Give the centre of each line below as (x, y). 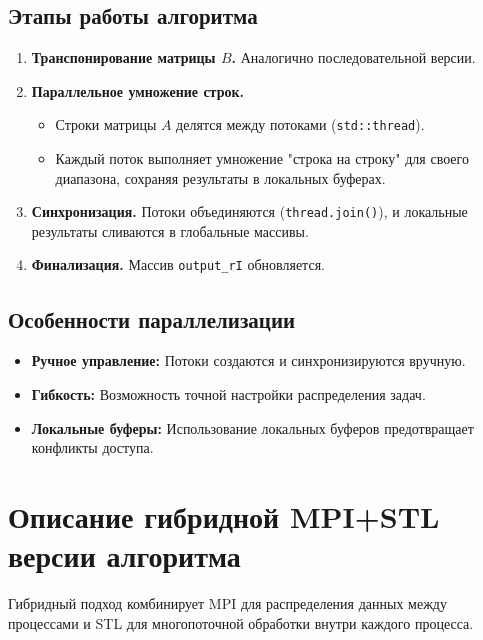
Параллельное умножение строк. (137, 90)
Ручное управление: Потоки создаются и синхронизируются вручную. (248, 360)
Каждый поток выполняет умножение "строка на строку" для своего (262, 158)
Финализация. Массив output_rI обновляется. (178, 264)
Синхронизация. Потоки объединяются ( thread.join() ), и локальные (249, 211)
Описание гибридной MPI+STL (224, 515)
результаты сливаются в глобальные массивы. (170, 230)
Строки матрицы (106, 124)
